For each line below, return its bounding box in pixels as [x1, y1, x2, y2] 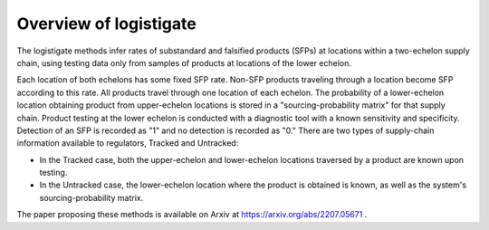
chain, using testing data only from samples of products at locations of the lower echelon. [16, 57, 352, 68]
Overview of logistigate [16, 14, 197, 34]
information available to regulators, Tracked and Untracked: [16, 138, 239, 149]
